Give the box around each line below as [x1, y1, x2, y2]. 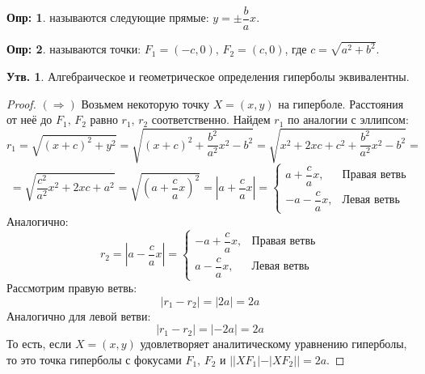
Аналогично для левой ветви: [6, 307, 151, 324]
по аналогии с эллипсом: [287, 111, 409, 128]
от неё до [6, 111, 53, 128]
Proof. [6, 95, 36, 112]
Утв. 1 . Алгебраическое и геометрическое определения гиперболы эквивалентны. [6, 67, 410, 84]
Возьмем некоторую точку [81, 95, 209, 112]
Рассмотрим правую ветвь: [6, 279, 137, 296]
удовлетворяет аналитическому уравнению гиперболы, [140, 335, 407, 352]
